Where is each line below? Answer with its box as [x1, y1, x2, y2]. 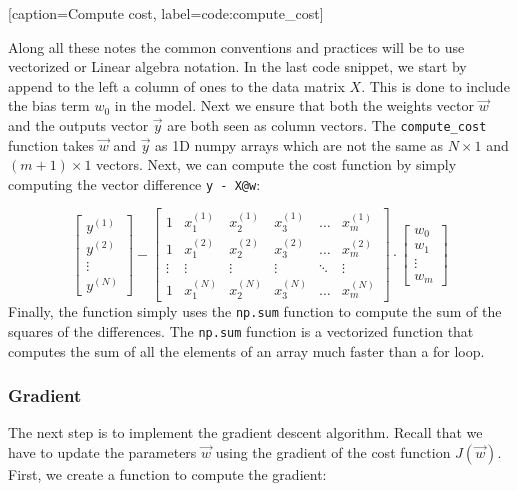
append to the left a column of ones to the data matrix [8, 75, 345, 96]
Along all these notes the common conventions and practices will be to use [8, 36, 465, 57]
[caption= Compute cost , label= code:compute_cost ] [8, 3, 324, 23]
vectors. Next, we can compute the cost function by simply [96, 154, 457, 175]
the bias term [8, 95, 90, 116]
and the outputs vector [8, 114, 149, 135]
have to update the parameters [8, 442, 197, 463]
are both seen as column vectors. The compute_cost [167, 114, 487, 135]
